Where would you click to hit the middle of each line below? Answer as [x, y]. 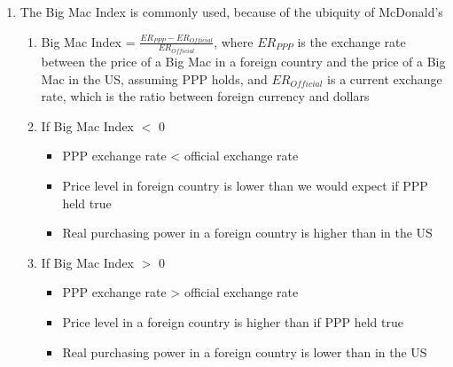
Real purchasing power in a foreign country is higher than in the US [247, 233]
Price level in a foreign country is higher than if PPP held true [233, 322]
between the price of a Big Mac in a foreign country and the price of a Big [243, 62]
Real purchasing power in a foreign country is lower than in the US [245, 351]
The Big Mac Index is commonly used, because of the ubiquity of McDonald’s [231, 12]
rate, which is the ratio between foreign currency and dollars [205, 96]
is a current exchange [385, 78]
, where [234, 41]
